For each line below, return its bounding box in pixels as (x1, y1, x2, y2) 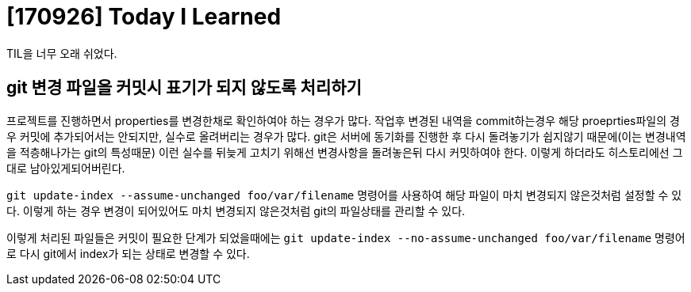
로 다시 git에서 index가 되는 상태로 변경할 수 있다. (6, 246, 250, 260)
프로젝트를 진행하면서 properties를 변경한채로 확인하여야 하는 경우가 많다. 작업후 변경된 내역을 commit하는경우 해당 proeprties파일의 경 (6, 113, 680, 127)
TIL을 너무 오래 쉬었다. (6, 46, 117, 60)
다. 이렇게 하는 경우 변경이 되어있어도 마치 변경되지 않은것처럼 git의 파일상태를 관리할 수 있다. (6, 203, 466, 218)
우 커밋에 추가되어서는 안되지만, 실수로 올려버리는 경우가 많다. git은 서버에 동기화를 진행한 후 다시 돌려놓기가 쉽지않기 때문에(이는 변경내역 (6, 129, 686, 143)
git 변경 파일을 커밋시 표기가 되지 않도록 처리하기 (6, 78, 362, 98)
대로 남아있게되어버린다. (6, 161, 125, 175)
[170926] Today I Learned (6, 3, 282, 30)
